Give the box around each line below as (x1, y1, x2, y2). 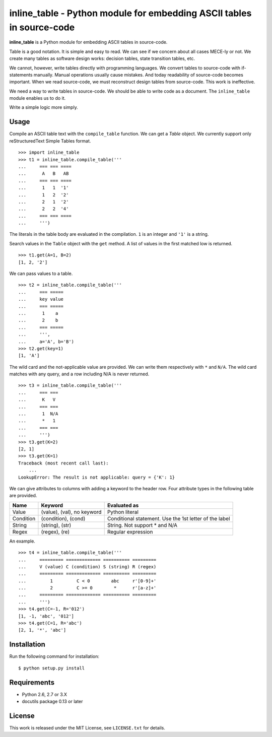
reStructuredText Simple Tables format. (9, 138, 91, 144)
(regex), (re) (41, 528, 70, 535)
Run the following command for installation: (9, 653, 99, 659)
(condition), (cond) (41, 515, 86, 522)
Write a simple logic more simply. (9, 104, 78, 110)
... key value (18, 296, 64, 302)
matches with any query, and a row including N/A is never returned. (9, 371, 150, 377)
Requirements (9, 678, 55, 687)
